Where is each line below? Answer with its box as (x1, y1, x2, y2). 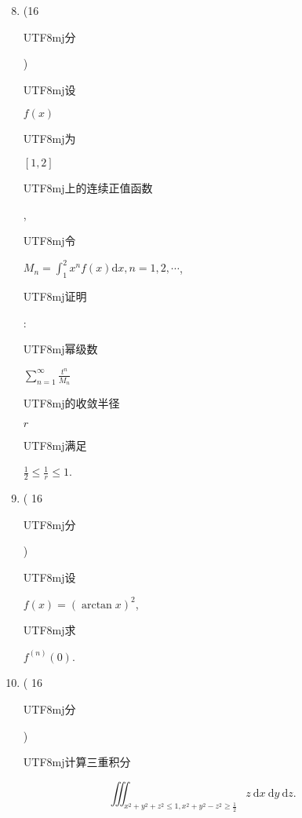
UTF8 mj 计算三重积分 (23, 754, 131, 770)
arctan (81, 599, 112, 611)
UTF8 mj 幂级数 (23, 341, 98, 357)
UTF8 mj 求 (23, 622, 76, 638)
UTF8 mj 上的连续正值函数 (23, 179, 153, 195)
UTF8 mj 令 (23, 232, 76, 249)
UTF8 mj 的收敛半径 (23, 395, 120, 411)
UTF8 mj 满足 (23, 436, 87, 453)
